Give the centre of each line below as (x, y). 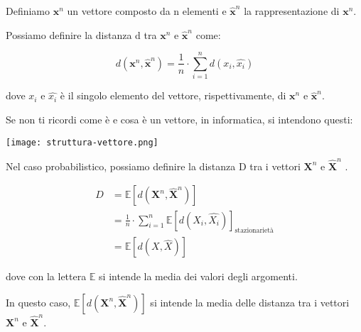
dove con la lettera (46, 276)
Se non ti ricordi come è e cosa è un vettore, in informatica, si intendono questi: (179, 119)
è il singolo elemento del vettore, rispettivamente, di (173, 95)
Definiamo (28, 11)
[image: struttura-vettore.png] (82, 142)
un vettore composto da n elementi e (147, 11)
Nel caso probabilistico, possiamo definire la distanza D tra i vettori (153, 166)
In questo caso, (38, 302)
